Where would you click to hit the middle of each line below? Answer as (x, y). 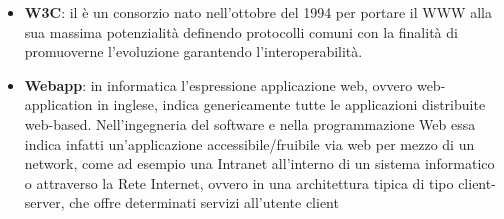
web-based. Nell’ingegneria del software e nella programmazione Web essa (250, 123)
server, (44, 202)
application (58, 104)
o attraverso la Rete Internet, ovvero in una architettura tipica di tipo (239, 182)
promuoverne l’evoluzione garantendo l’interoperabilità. (193, 51)
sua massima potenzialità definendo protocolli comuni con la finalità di (241, 31)
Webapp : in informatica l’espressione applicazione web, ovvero (218, 84)
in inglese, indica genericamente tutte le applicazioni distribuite (291, 104)
